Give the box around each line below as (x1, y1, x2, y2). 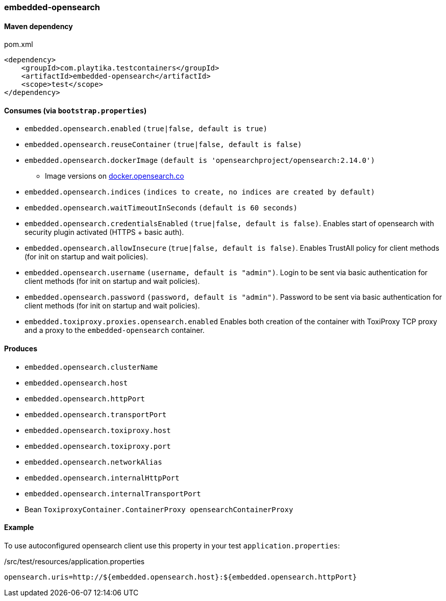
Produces (4, 344, 37, 353)
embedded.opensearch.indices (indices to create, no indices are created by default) (24, 188, 375, 197)
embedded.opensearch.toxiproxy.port (24, 442, 171, 450)
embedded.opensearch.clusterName (24, 363, 158, 371)
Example (4, 523, 34, 532)
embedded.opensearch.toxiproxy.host (24, 426, 171, 435)
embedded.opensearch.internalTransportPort (24, 489, 201, 498)
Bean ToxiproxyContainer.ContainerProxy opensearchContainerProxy (24, 504, 293, 514)
